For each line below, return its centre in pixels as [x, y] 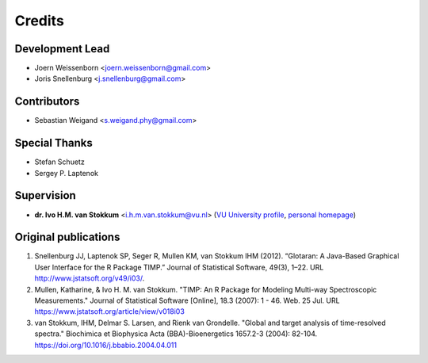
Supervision [46, 195]
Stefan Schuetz [59, 162]
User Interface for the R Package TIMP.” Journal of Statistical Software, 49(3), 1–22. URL [179, 267]
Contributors [47, 102]
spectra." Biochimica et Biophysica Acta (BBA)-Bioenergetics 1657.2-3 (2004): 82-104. [176, 334]
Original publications [67, 237]
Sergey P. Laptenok [67, 173]
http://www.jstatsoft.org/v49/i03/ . [90, 278]
